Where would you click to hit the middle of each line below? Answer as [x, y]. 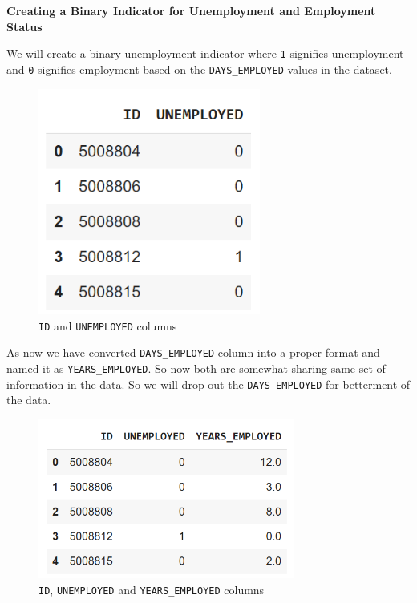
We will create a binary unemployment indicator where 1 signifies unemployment [205, 53]
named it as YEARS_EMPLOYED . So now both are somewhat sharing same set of [196, 368]
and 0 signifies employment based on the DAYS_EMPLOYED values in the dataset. [199, 69]
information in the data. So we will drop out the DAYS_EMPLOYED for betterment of [208, 384]
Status [24, 26]
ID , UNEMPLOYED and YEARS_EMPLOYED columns [152, 589]
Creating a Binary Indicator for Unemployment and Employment [191, 10]
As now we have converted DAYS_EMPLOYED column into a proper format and [193, 352]
